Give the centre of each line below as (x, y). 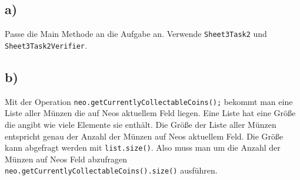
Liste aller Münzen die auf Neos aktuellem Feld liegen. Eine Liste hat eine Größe (150, 113)
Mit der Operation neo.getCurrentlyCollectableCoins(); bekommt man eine (149, 101)
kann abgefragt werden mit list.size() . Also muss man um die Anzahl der (143, 147)
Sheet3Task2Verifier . (46, 45)
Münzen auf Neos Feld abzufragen (66, 159)
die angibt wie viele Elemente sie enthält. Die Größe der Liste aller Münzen (141, 124)
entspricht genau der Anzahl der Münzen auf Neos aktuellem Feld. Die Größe (144, 136)
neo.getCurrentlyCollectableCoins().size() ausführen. (111, 170)
